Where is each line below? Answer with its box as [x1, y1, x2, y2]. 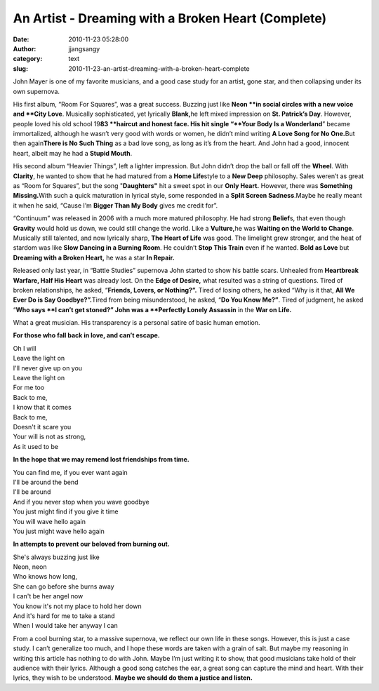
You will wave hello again [13, 517, 86, 525]
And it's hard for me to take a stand [13, 612, 115, 620]
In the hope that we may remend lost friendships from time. [13, 455, 189, 464]
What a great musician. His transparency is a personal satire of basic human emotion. [13, 318, 260, 327]
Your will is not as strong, [13, 432, 86, 441]
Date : [13, 35, 29, 43]
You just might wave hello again [13, 527, 105, 535]
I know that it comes [13, 403, 72, 412]
